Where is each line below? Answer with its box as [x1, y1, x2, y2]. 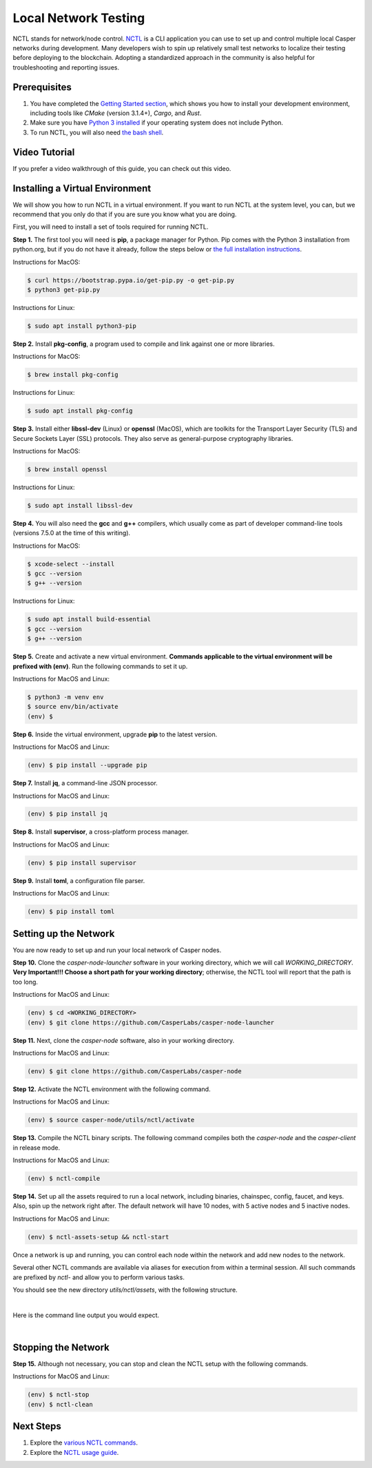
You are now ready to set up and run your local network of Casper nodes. [12, 946, 222, 954]
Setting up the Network [12, 927, 115, 940]
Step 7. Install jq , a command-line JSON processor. [12, 779, 158, 787]
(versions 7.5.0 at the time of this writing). [12, 529, 131, 537]
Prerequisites [12, 81, 72, 93]
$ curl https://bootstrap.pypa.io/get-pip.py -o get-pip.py [27, 276, 235, 284]
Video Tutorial [12, 146, 75, 158]
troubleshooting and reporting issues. [12, 63, 120, 72]
